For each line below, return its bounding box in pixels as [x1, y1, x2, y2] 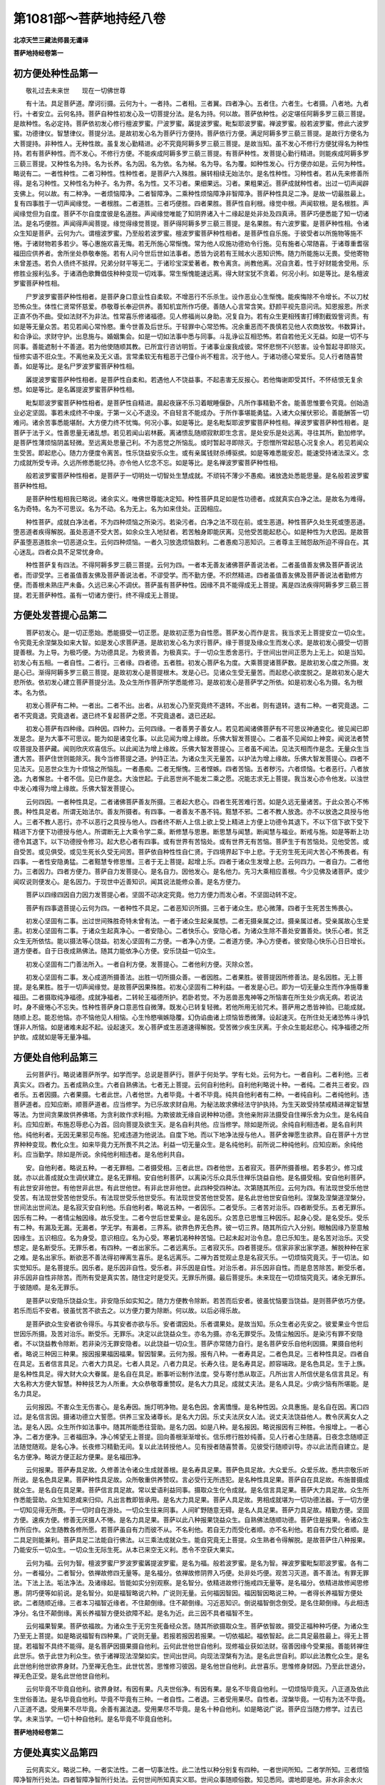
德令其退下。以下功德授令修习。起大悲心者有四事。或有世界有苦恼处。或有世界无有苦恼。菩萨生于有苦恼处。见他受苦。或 [13, 838, 369, 846]
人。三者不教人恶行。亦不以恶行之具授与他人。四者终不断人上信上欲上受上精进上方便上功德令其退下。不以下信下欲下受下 [13, 818, 369, 826]
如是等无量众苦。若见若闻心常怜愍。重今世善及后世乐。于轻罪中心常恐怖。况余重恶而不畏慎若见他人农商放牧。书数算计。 [13, 322, 369, 331]
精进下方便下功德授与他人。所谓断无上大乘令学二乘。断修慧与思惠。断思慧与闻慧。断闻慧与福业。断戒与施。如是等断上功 [13, 827, 369, 835]
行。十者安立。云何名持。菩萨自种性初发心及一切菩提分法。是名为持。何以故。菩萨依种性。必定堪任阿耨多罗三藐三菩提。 [13, 109, 369, 118]
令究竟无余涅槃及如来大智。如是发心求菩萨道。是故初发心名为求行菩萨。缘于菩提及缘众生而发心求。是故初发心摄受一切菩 [13, 638, 369, 646]
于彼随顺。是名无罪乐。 [13, 1283, 82, 1292]
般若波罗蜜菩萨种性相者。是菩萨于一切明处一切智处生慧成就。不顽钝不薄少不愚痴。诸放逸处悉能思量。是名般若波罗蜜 [25, 471, 369, 480]
